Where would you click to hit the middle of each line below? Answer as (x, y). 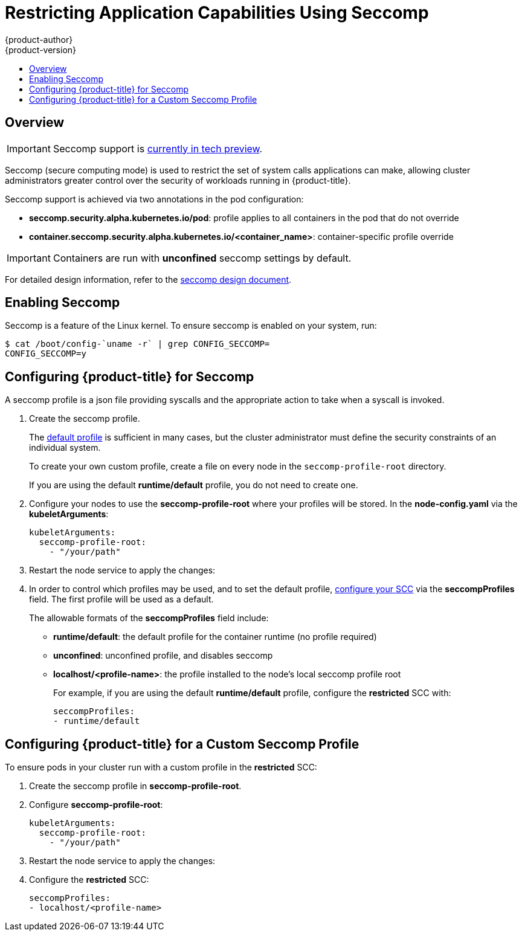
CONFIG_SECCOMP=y (46, 354)
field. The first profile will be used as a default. (121, 599)
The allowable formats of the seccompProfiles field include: (149, 618)
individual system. (65, 448)
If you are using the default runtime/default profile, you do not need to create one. (194, 485)
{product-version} (41, 50)
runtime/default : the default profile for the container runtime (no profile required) (215, 637)
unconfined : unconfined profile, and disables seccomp (163, 656)
